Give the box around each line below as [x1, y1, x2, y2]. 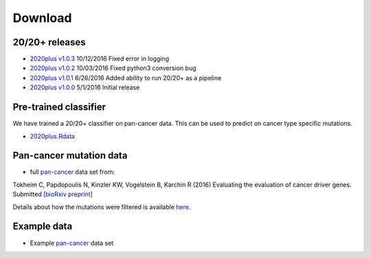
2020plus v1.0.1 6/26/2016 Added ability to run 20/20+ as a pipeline [30, 73, 222, 82]
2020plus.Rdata [30, 132, 76, 140]
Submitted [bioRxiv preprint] [12, 190, 93, 198]
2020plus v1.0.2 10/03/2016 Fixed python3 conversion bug [30, 64, 196, 72]
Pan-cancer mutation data [12, 150, 128, 161]
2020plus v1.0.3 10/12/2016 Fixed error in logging [30, 55, 170, 63]
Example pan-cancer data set [30, 239, 114, 247]
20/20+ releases [12, 36, 86, 48]
